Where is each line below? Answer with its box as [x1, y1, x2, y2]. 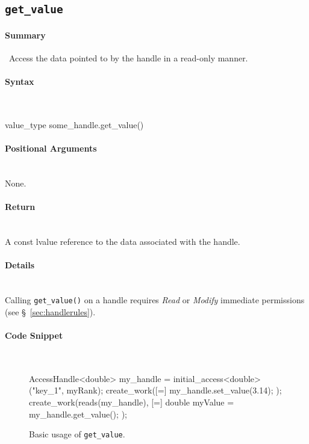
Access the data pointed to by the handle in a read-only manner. [8, 52, 248, 64]
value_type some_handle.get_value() [5, 119, 144, 131]
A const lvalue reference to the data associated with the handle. [5, 235, 240, 248]
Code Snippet [5, 328, 63, 341]
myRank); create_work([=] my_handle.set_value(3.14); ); [66, 384, 282, 396]
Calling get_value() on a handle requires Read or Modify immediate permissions [5, 294, 305, 306]
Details [5, 259, 35, 271]
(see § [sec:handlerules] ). [5, 305, 96, 318]
